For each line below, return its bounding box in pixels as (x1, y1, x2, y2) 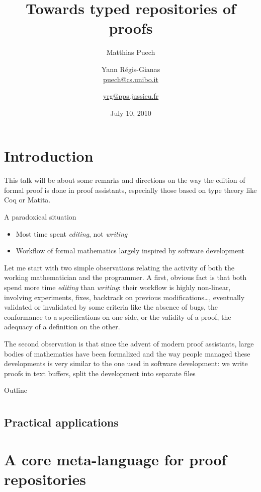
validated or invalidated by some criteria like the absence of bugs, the (4, 302, 218, 312)
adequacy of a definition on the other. (4, 321, 120, 332)
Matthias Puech (106, 47, 155, 57)
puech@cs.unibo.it (103, 74, 158, 84)
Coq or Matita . (4, 194, 51, 205)
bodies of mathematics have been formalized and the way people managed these (4, 348, 250, 359)
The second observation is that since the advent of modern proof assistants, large (4, 338, 254, 348)
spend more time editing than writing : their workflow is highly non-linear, (4, 282, 231, 292)
